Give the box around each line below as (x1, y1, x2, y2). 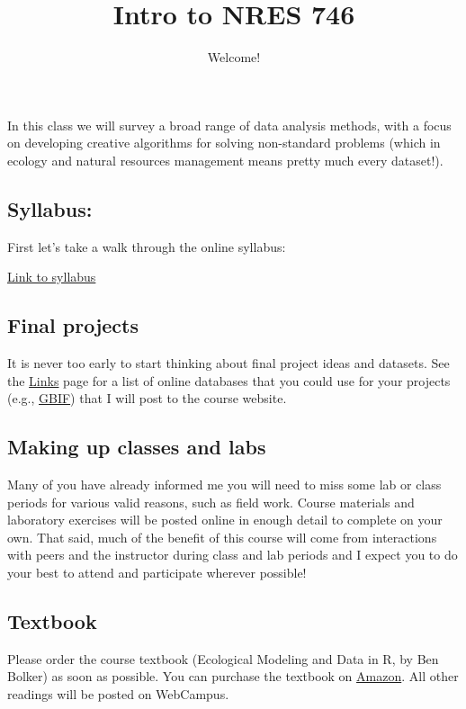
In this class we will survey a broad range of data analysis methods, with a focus (7, 115, 452, 134)
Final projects (7, 311, 139, 339)
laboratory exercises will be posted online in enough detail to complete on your (7, 510, 443, 529)
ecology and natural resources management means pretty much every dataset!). (7, 150, 444, 169)
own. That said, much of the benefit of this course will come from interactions (7, 527, 437, 546)
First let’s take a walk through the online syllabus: (7, 237, 286, 256)
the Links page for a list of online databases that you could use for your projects (7, 371, 451, 390)
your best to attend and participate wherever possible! (7, 563, 307, 582)
